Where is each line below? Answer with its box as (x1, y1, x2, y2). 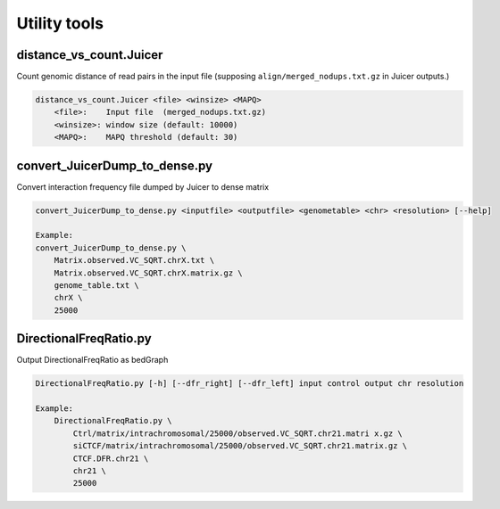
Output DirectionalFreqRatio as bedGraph (16, 355, 169, 365)
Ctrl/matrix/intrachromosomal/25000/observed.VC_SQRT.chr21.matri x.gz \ (72, 428, 404, 439)
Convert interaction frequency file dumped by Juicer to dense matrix (16, 181, 270, 192)
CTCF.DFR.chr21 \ (72, 453, 149, 464)
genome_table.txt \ (54, 281, 140, 291)
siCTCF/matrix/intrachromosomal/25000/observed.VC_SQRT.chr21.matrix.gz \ (72, 441, 408, 451)
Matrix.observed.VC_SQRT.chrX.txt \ (54, 255, 214, 266)
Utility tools (16, 13, 104, 33)
